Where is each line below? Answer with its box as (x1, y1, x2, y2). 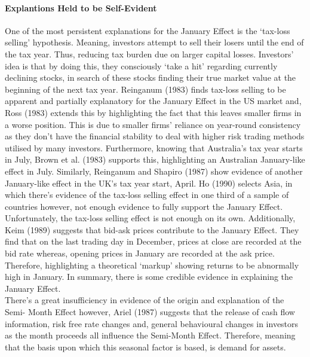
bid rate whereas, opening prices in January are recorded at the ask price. (5, 247, 275, 260)
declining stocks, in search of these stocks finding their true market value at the (5, 71, 296, 84)
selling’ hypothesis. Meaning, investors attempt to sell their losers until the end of (5, 36, 304, 48)
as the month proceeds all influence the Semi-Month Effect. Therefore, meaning (5, 329, 296, 341)
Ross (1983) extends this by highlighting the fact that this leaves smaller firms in (5, 106, 302, 118)
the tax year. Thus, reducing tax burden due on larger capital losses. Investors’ (5, 47, 294, 60)
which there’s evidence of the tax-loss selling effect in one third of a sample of (5, 188, 289, 201)
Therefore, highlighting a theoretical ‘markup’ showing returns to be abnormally (5, 258, 299, 271)
